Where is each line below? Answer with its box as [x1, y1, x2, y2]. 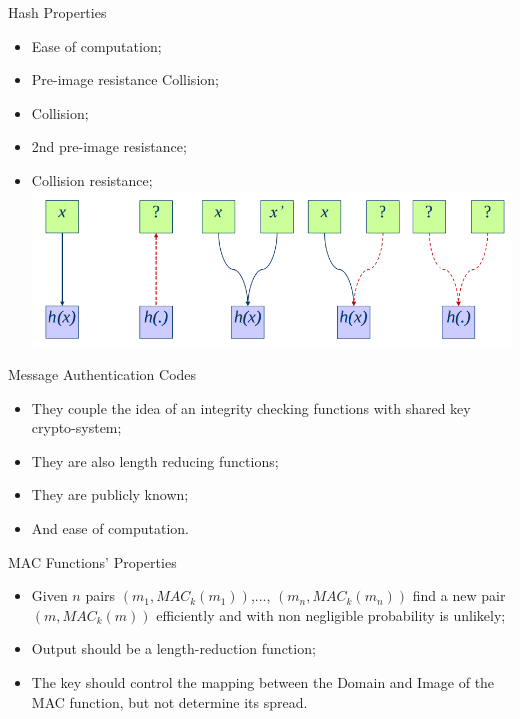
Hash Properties [8, 2, 107, 22]
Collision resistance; [31, 169, 153, 190]
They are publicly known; [31, 484, 189, 505]
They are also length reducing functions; [31, 450, 279, 471]
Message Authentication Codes [8, 364, 197, 385]
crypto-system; [31, 417, 122, 438]
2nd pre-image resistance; [31, 136, 187, 157]
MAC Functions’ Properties [8, 551, 177, 572]
